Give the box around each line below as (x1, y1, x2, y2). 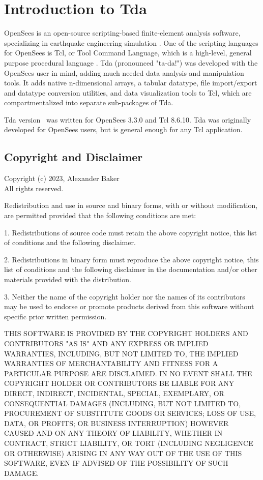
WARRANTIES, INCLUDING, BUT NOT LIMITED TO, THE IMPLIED (4, 348, 239, 358)
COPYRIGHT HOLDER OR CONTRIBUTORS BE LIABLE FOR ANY (4, 378, 235, 388)
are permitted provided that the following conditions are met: (4, 210, 196, 221)
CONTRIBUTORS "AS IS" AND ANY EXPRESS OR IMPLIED (4, 338, 209, 348)
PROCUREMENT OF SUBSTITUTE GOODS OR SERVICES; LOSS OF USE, (4, 408, 256, 418)
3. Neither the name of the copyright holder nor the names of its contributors (4, 291, 245, 302)
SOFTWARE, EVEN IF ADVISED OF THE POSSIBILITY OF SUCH (4, 458, 228, 468)
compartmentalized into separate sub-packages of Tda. (4, 97, 173, 108)
